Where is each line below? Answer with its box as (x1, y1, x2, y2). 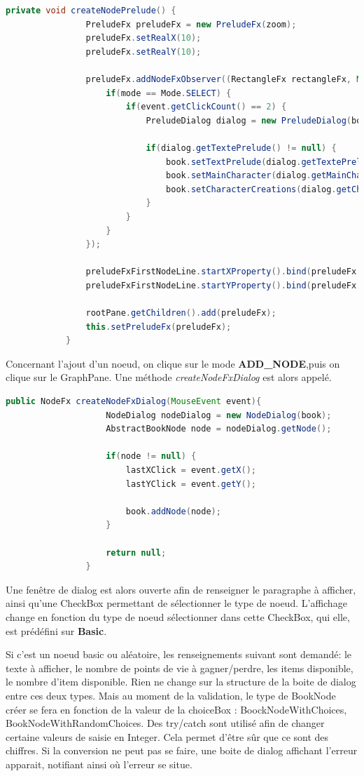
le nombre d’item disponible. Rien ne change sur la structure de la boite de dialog (6, 674, 356, 689)
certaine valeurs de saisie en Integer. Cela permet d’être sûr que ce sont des (6, 729, 329, 744)
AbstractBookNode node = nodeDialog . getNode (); (106, 424, 332, 434)
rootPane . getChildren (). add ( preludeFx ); (85, 308, 276, 319)
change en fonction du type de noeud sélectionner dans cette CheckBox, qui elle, (6, 609, 350, 624)
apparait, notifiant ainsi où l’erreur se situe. (6, 756, 192, 771)
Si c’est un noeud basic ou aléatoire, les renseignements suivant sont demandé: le (6, 647, 352, 662)
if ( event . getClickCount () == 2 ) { (125, 102, 287, 112)
